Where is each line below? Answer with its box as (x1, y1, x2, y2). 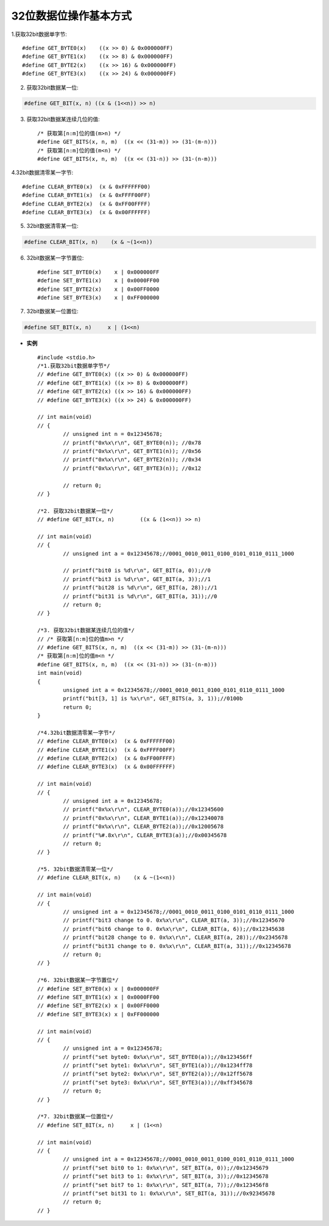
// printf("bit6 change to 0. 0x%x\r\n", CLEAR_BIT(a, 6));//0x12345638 (63, 925, 285, 932)
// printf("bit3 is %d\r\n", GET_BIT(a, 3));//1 (63, 576, 211, 582)
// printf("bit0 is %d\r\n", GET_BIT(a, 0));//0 (63, 567, 211, 574)
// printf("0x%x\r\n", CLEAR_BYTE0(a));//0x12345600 (63, 806, 224, 813)
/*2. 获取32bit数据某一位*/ (37, 507, 114, 515)
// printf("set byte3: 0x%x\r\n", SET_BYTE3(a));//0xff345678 (63, 1079, 253, 1086)
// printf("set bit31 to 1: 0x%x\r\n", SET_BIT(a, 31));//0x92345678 (63, 1189, 275, 1197)
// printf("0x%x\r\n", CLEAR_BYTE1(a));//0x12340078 (63, 814, 224, 821)
